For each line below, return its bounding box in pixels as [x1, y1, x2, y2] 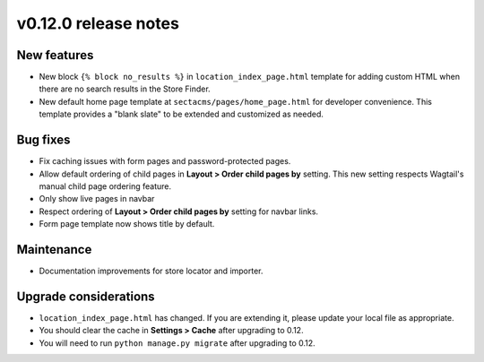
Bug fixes [16, 133, 71, 148]
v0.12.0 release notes [16, 13, 179, 33]
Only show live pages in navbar [39, 194, 155, 204]
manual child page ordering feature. [39, 180, 172, 192]
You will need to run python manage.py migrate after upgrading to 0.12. [39, 337, 315, 349]
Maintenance [16, 242, 92, 257]
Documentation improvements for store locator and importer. [39, 265, 264, 276]
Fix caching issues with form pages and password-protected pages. [39, 156, 291, 167]
